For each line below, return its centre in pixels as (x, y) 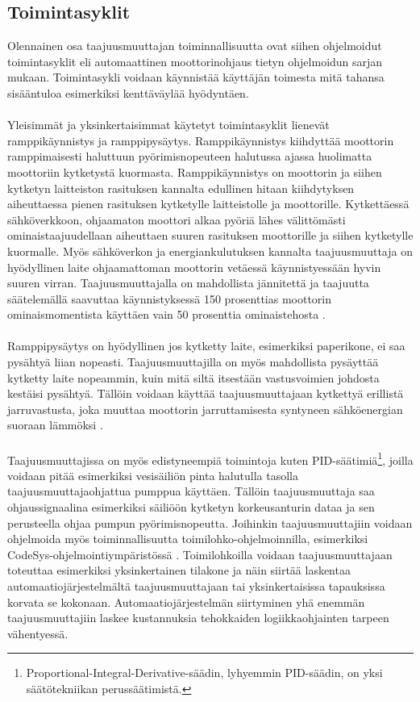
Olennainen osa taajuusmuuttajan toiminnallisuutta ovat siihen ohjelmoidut (195, 46)
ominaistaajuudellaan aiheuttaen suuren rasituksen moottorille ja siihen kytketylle (210, 235)
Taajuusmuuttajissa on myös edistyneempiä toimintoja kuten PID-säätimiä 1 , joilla (210, 458)
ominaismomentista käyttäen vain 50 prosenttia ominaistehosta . (166, 314)
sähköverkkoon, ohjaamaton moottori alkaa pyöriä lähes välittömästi (177, 219)
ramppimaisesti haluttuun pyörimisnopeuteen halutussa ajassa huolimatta (190, 156)
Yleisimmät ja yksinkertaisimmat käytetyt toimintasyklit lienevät (168, 125)
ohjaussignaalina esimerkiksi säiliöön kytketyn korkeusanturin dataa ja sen (191, 507)
